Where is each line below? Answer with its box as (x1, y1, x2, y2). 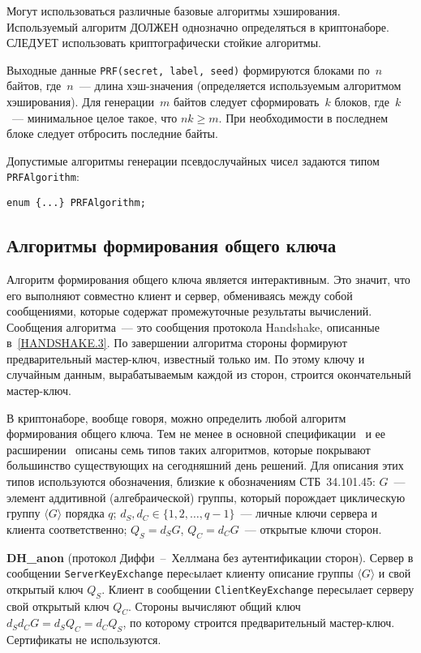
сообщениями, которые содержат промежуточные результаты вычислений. (6, 303, 372, 320)
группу (6, 505, 41, 522)
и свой (378, 565, 411, 582)
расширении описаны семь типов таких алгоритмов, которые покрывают (6, 440, 371, 458)
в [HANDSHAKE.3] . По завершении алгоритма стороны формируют (6, 334, 347, 351)
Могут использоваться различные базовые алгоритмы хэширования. (6, 2, 341, 19)
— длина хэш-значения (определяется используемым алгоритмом (79, 77, 402, 94)
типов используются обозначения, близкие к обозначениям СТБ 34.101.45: (6, 473, 376, 490)
